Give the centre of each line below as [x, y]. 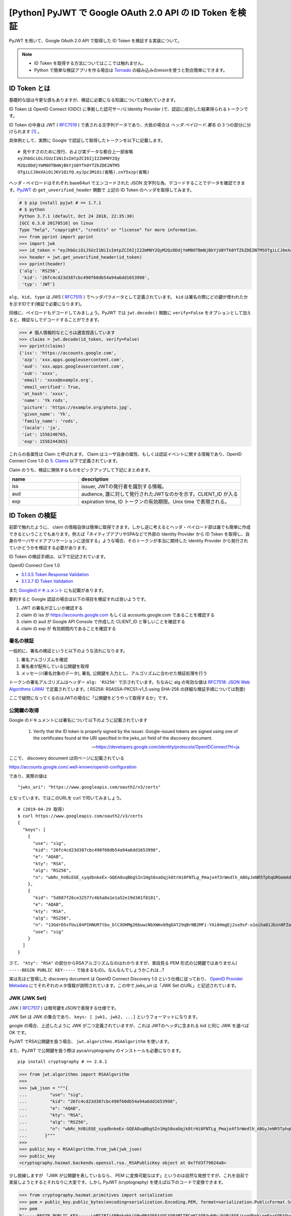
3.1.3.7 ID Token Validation [47, 581]
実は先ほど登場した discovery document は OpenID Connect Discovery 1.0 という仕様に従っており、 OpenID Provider [126, 979]
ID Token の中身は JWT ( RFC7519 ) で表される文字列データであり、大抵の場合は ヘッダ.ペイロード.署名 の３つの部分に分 [130, 125]
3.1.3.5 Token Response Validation [55, 574]
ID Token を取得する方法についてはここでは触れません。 [90, 63]
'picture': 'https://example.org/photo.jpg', [77, 407]
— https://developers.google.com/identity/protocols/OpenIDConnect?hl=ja [165, 747]
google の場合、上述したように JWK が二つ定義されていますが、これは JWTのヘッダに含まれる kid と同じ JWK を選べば [129, 1026]
